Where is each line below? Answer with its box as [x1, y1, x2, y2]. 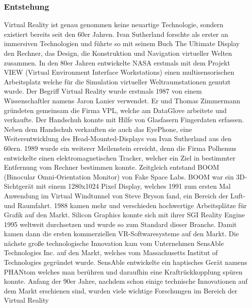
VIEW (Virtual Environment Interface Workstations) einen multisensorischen [4, 67, 235, 77]
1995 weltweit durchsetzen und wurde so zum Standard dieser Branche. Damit [4, 219, 237, 229]
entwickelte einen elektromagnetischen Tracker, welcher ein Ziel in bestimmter [4, 152, 235, 162]
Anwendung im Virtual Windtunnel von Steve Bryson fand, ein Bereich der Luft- [4, 190, 246, 200]
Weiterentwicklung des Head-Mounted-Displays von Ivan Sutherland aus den [4, 133, 232, 144]
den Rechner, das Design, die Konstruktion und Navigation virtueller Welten [4, 48, 232, 58]
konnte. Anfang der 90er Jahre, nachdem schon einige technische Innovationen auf [4, 276, 248, 286]
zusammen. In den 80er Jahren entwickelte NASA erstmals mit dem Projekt [4, 57, 230, 67]
